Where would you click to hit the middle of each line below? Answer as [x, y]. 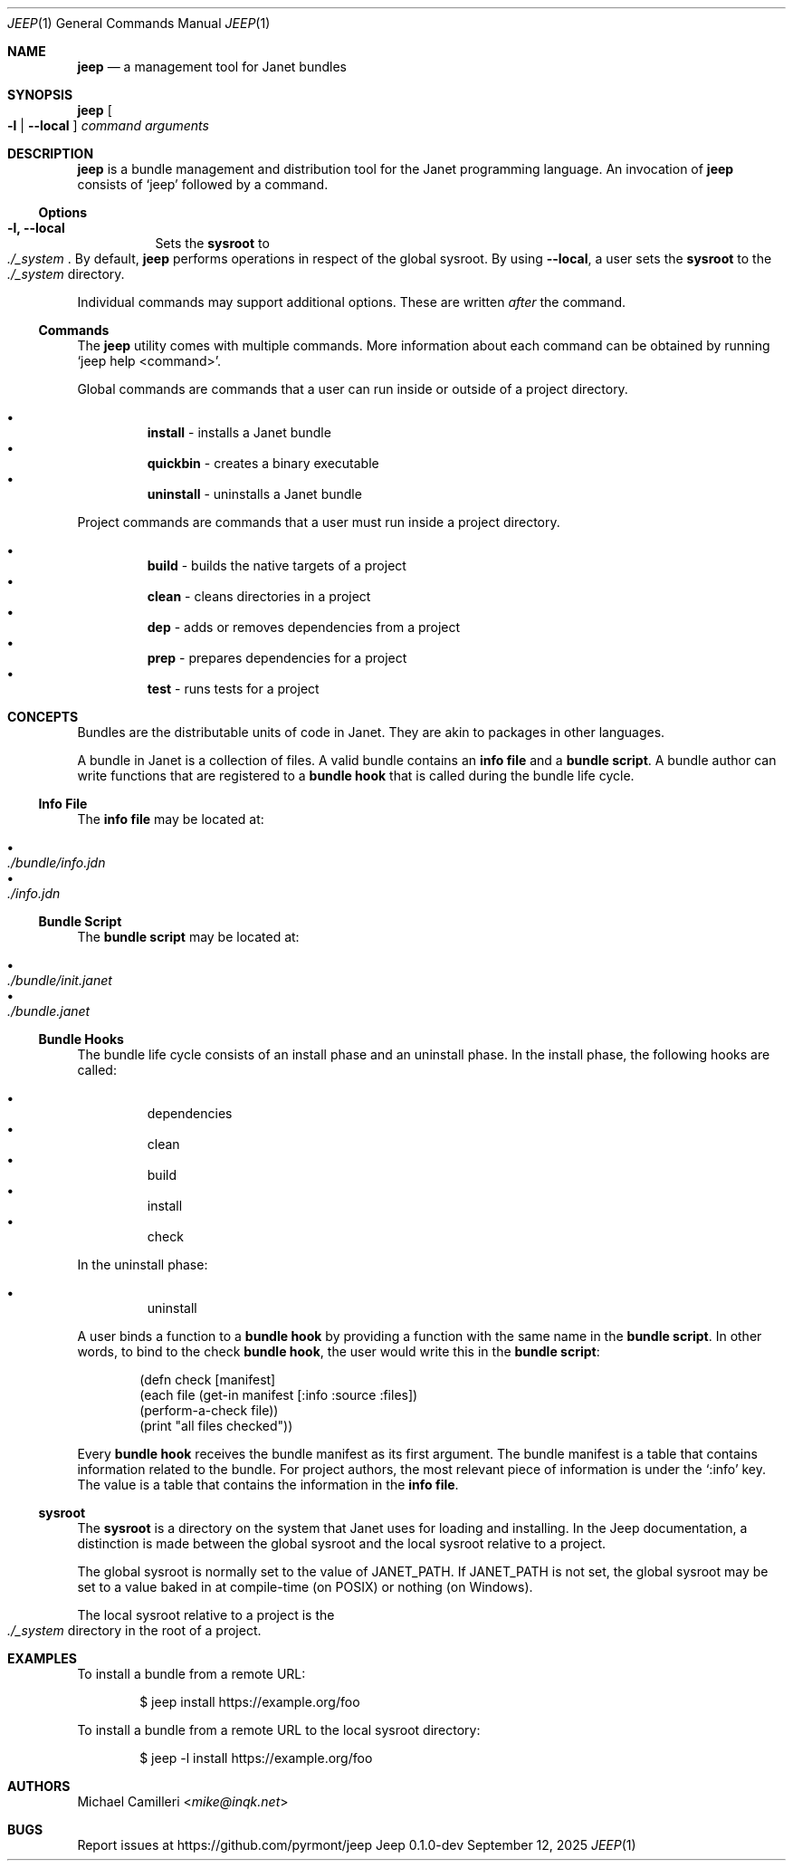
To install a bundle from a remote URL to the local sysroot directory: [279, 1730]
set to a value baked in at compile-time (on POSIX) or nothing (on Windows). [305, 1587]
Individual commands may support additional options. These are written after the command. [352, 302]
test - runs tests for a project [233, 689]
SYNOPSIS [40, 95]
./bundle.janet [49, 1011]
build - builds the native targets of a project [277, 565]
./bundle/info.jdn [57, 862]
